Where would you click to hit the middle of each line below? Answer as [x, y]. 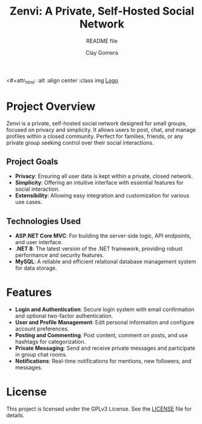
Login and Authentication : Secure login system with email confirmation [105, 309]
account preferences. [42, 329]
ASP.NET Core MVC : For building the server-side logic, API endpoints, [103, 236]
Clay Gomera [102, 52]
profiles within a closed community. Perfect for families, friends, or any [95, 136]
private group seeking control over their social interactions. [80, 142]
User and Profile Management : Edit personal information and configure [105, 323]
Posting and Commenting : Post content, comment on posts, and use [101, 335]
